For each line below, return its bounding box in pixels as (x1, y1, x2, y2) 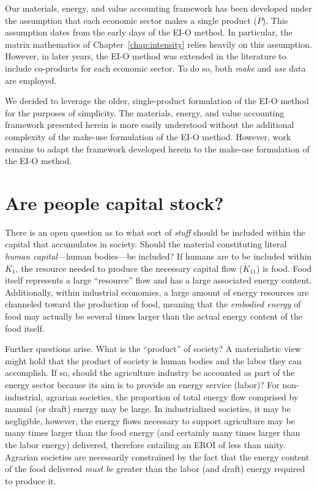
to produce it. (5, 474, 56, 487)
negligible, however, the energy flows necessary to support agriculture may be (5, 414, 295, 427)
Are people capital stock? (5, 190, 224, 215)
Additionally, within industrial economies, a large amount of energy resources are (5, 285, 309, 298)
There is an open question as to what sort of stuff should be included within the (5, 225, 305, 238)
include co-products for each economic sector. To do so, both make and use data (5, 61, 306, 74)
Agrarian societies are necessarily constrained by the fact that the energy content (5, 450, 310, 463)
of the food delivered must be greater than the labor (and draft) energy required (5, 462, 305, 475)
